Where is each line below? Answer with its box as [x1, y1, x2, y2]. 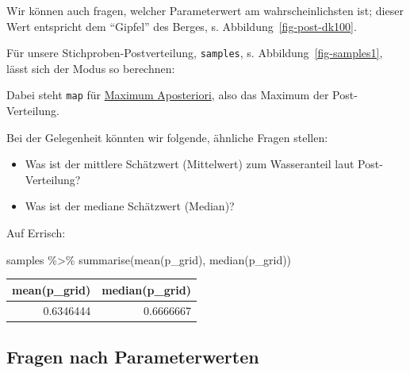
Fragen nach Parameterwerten [6, 344, 259, 369]
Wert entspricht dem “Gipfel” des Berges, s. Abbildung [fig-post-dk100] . [6, 17, 357, 34]
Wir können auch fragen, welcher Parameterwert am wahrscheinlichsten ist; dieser [6, 2, 404, 18]
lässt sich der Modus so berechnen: [6, 60, 175, 76]
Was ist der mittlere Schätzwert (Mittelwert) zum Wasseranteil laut [25, 156, 354, 172]
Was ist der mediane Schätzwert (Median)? [25, 198, 235, 214]
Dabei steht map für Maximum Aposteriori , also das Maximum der [6, 87, 329, 103]
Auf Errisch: [6, 225, 66, 241]
